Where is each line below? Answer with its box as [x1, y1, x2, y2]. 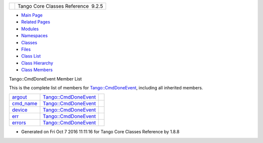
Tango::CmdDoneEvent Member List [9, 76, 82, 82]
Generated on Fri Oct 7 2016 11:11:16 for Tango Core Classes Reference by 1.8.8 [21, 129, 180, 135]
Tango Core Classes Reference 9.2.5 [18, 3, 103, 9]
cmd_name [12, 100, 38, 107]
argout [12, 94, 27, 101]
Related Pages [21, 19, 51, 25]
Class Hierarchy [21, 60, 54, 66]
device [12, 106, 28, 113]
